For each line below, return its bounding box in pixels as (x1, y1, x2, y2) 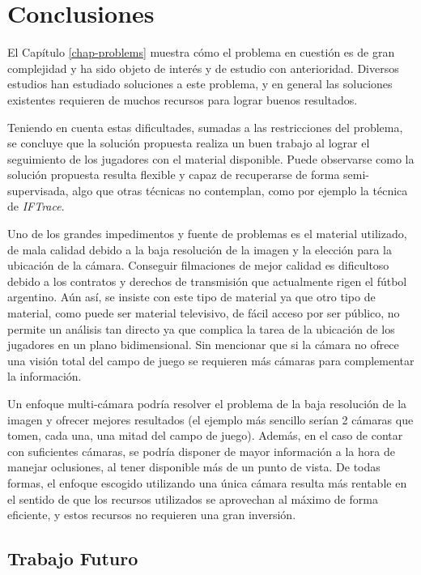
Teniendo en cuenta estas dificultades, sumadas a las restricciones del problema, (7, 118, 403, 135)
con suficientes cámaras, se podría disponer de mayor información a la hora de (7, 442, 395, 459)
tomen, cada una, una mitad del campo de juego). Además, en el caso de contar (7, 427, 403, 444)
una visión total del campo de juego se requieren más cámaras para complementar (7, 351, 415, 368)
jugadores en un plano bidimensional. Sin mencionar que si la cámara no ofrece (7, 336, 399, 353)
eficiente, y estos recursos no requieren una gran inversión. (7, 506, 296, 523)
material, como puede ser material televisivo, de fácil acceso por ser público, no (7, 305, 400, 322)
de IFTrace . (7, 198, 65, 215)
